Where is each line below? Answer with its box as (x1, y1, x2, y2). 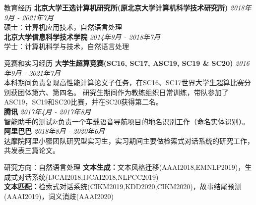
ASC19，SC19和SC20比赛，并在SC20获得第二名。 (4, 97, 163, 107)
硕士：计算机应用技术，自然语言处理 (4, 22, 122, 32)
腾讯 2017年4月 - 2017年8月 (4, 106, 91, 116)
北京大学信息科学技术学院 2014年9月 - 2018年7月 (4, 31, 161, 42)
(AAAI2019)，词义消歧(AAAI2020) (4, 191, 114, 201)
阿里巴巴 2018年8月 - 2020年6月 (4, 126, 105, 136)
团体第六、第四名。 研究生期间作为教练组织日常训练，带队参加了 (17, 87, 229, 97)
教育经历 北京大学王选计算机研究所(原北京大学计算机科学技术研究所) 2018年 (4, 2, 252, 12)
